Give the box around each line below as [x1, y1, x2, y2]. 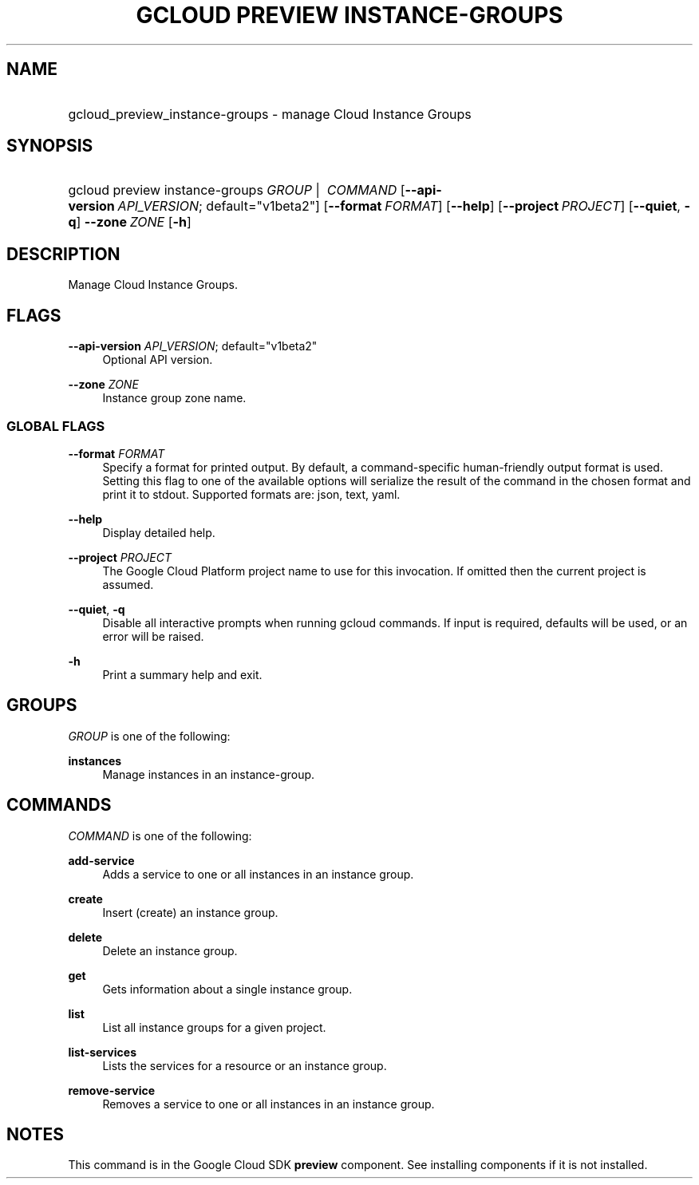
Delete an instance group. [102, 943, 238, 958]
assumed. [102, 577, 154, 591]
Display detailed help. [102, 525, 215, 539]
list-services [68, 1045, 136, 1059]
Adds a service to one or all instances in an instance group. [102, 867, 414, 881]
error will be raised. [102, 629, 204, 643]
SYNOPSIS [6, 136, 93, 156]
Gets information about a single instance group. [102, 982, 353, 996]
